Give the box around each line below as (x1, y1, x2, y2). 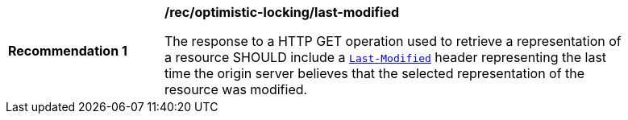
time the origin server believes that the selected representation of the (164, 65, 585, 81)
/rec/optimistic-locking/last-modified (164, 4, 399, 20)
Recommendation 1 (8, 43, 127, 59)
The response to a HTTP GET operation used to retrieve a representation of (164, 33, 622, 49)
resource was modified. (164, 81, 308, 97)
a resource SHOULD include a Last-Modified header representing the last (164, 49, 607, 65)
